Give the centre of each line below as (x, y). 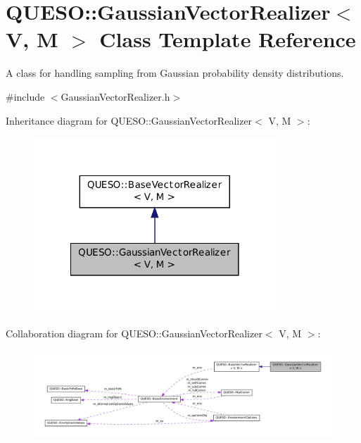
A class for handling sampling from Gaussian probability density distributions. (175, 73)
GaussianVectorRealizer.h (115, 96)
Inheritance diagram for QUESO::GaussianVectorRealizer (129, 120)
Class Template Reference (228, 39)
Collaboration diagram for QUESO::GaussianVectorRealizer (134, 333)
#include (25, 96)
